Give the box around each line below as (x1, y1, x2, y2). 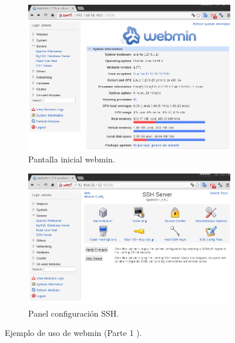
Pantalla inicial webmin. (28, 153, 115, 165)
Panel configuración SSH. (28, 307, 119, 319)
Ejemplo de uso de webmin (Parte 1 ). (5, 327, 142, 339)
